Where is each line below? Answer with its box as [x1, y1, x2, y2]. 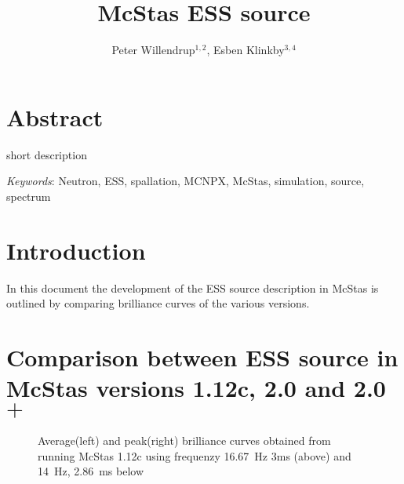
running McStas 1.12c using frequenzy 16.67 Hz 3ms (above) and [38, 447, 351, 464]
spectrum [6, 187, 51, 204]
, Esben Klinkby [206, 42, 285, 58]
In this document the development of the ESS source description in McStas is [6, 279, 379, 296]
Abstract [6, 100, 104, 133]
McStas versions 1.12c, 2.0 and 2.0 [6, 372, 386, 404]
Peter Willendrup [111, 42, 195, 58]
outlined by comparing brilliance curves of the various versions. [6, 295, 310, 311]
